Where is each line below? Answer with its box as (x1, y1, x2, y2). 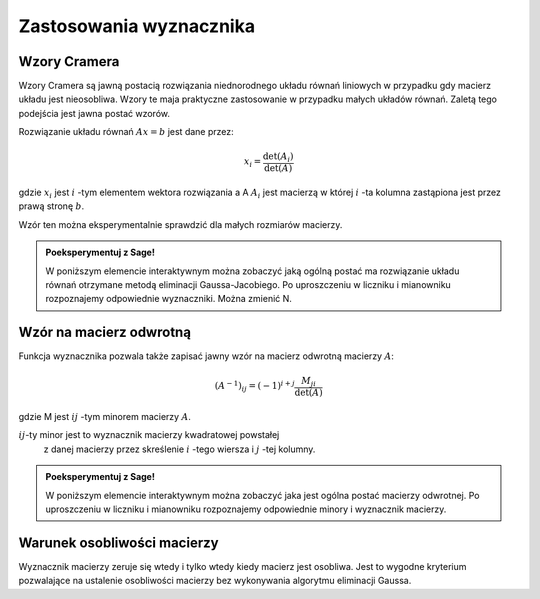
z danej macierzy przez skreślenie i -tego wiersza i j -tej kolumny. (43, 443, 316, 455)
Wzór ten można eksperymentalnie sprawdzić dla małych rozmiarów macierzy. (18, 218, 343, 230)
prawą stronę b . (18, 200, 85, 212)
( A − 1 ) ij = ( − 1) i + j (214, 379, 295, 394)
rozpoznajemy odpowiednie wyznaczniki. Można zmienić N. (45, 293, 292, 305)
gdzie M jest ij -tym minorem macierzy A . (18, 410, 192, 422)
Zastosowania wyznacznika (18, 15, 255, 37)
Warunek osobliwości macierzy (18, 534, 219, 551)
